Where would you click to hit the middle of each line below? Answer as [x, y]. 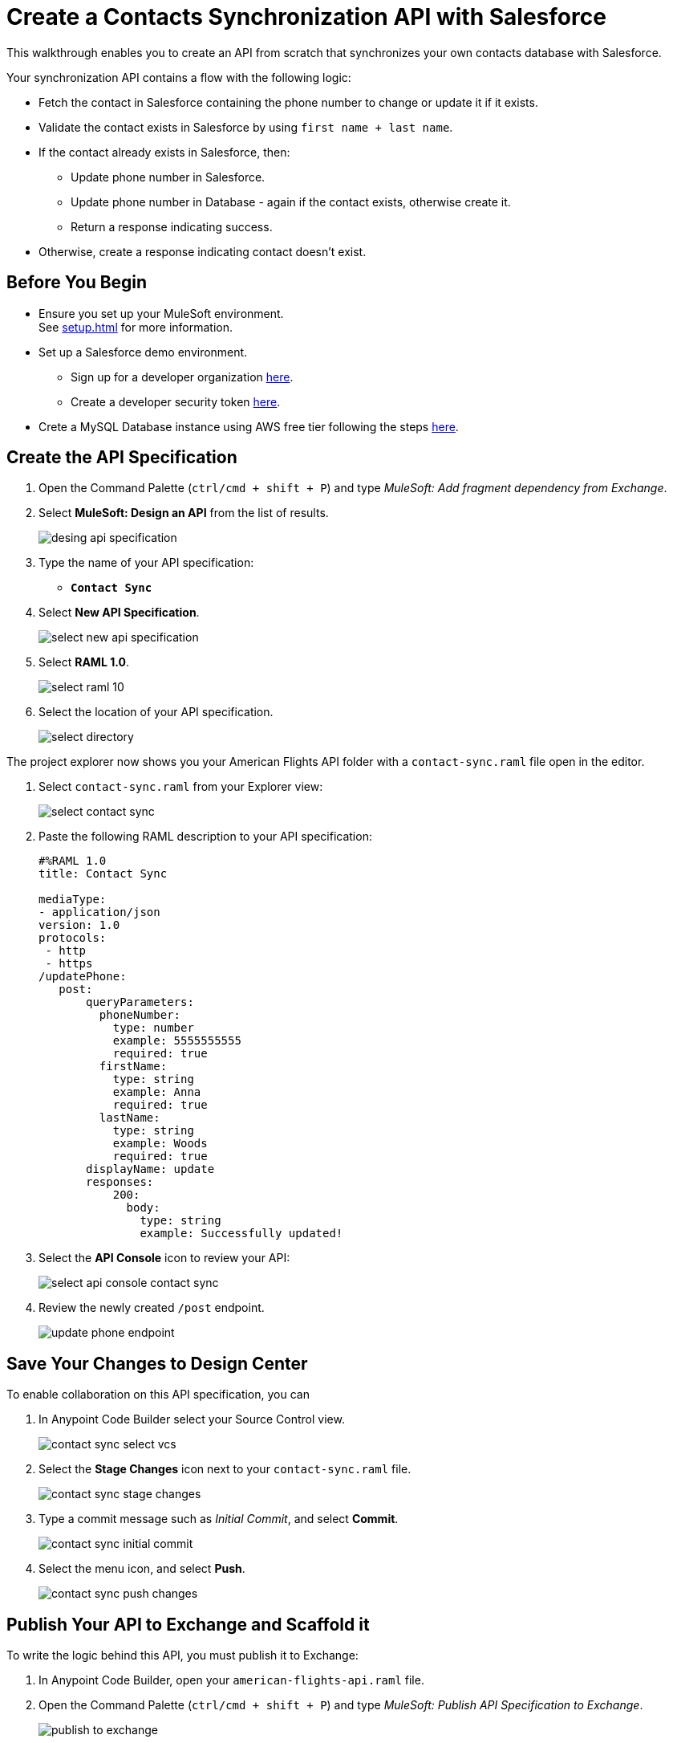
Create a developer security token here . [176, 401]
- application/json [99, 912]
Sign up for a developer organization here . [182, 377]
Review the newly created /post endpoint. [152, 1308]
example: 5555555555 [177, 1041]
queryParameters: [140, 1002]
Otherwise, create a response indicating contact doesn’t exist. [203, 251]
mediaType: [73, 900]
